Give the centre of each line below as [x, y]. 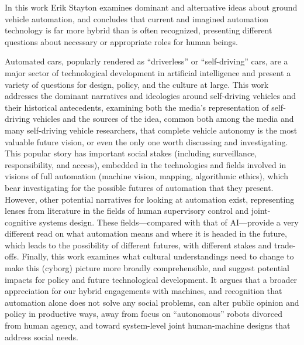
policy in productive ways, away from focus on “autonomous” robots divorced [144, 314]
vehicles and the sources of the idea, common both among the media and [163, 119]
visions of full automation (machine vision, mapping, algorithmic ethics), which [146, 176]
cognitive [21, 222]
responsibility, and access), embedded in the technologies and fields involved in [146, 164]
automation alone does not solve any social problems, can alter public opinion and [152, 302]
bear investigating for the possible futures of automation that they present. [139, 187]
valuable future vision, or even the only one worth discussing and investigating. [146, 141]
